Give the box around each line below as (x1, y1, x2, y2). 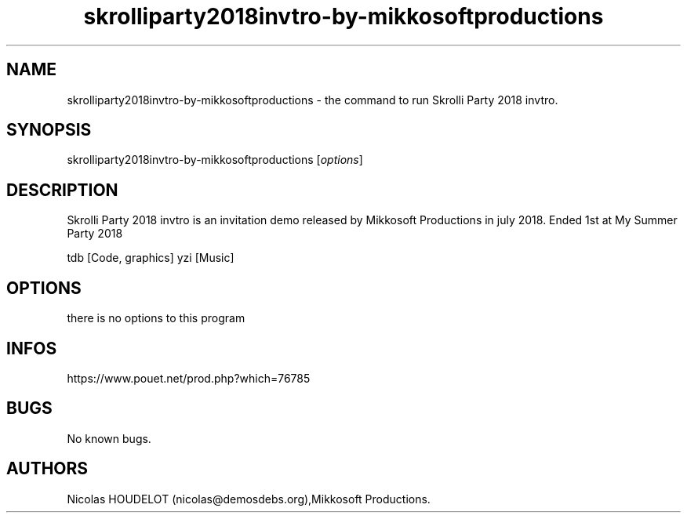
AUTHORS (6, 459, 89, 479)
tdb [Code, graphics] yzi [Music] (67, 251, 234, 265)
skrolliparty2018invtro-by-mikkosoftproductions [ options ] (67, 153, 363, 167)
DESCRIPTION (6, 180, 118, 200)
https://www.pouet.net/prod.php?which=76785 (67, 371, 311, 385)
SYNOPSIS (6, 120, 92, 140)
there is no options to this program (67, 311, 245, 325)
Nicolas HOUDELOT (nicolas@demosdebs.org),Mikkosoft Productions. (67, 492, 431, 506)
